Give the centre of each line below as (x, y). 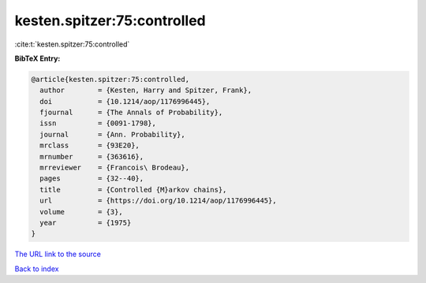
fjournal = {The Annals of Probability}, (131, 113)
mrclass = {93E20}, (90, 145)
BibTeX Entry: (37, 58)
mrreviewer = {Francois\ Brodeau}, (114, 168)
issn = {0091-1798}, (98, 123)
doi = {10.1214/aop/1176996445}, (125, 101)
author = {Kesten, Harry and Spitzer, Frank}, (146, 90)
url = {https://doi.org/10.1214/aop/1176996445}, (158, 201)
